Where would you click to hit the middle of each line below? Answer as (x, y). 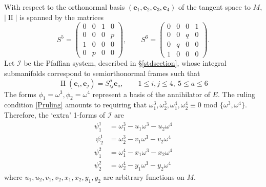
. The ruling (237, 94)
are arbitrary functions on (144, 176)
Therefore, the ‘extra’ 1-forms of (55, 114)
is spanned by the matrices (62, 17)
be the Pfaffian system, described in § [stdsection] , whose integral (125, 63)
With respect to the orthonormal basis (65, 7)
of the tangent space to (214, 7)
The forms (20, 94)
